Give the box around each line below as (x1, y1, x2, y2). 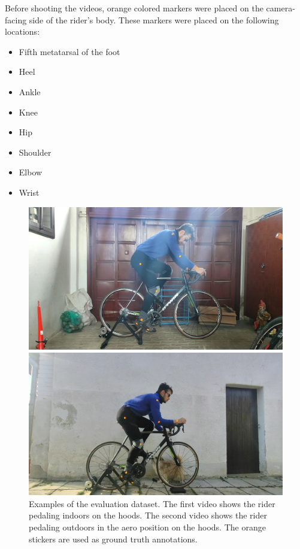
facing (5, 13, 27, 26)
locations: (5, 25, 40, 38)
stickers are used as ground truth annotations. (29, 532, 198, 545)
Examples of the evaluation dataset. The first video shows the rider (29, 497, 275, 509)
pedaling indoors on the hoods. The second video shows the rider (29, 509, 267, 521)
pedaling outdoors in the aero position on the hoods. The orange (29, 520, 266, 533)
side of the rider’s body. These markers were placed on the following (29, 13, 279, 26)
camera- (266, 2, 295, 14)
